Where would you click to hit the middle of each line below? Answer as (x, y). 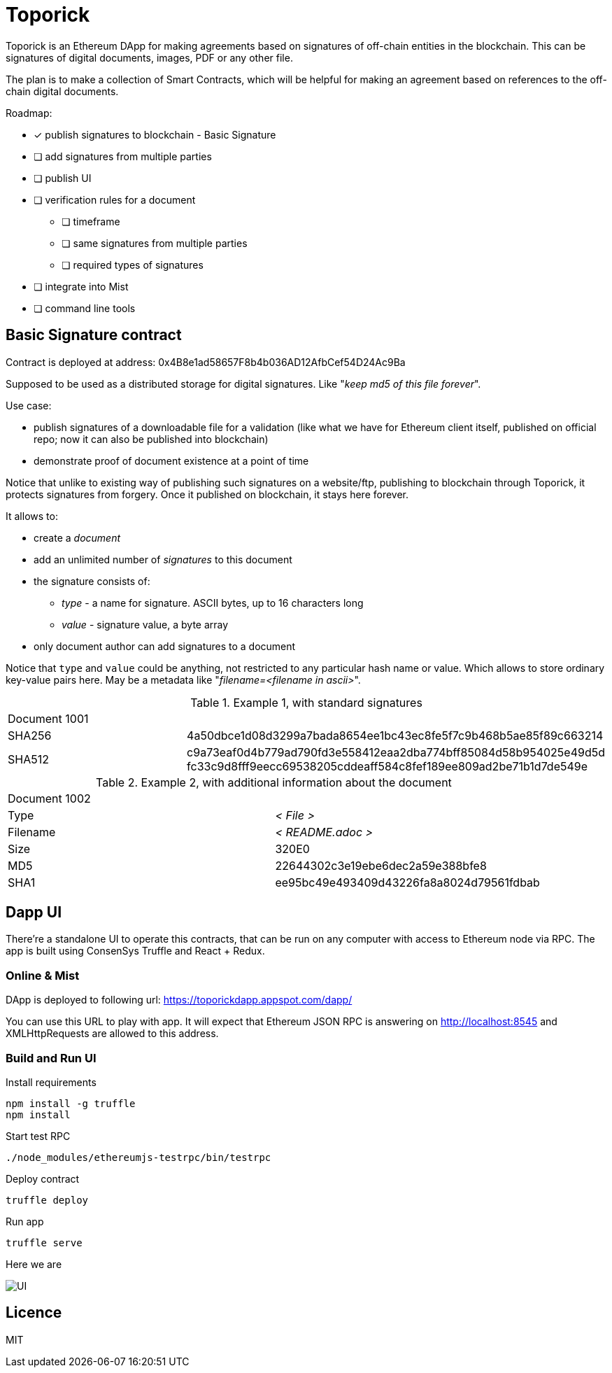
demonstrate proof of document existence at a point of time (171, 460)
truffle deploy (47, 1200)
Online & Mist (43, 975)
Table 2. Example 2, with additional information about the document (274, 782)
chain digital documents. (62, 91)
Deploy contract (43, 1178)
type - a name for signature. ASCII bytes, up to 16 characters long (213, 603)
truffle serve (44, 1242)
